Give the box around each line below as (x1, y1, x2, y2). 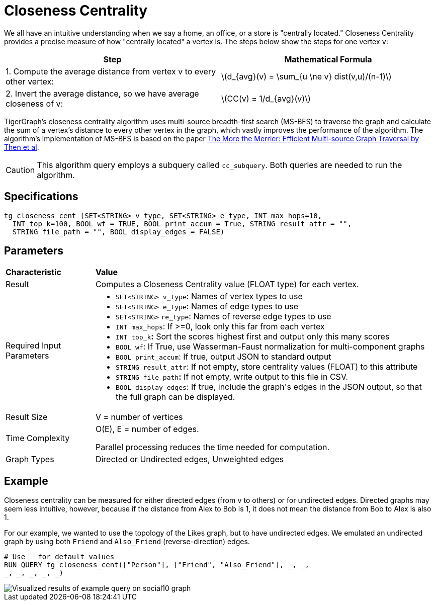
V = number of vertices (95, 412, 183, 422)
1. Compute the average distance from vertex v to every (6, 66, 216, 76)
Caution (6, 164, 35, 175)
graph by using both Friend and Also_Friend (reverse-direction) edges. (4, 537, 250, 546)
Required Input (6, 340, 61, 351)
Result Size (6, 412, 48, 422)
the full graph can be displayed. (115, 392, 235, 402)
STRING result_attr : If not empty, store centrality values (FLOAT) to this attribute (115, 362, 418, 372)
